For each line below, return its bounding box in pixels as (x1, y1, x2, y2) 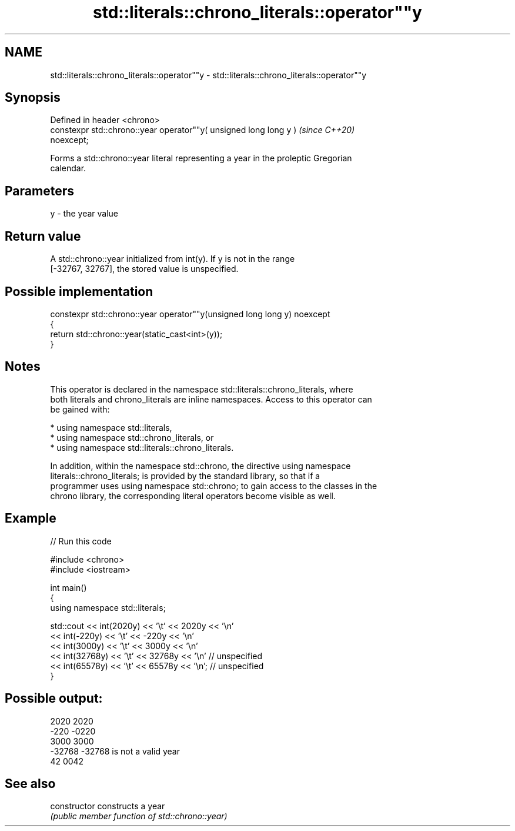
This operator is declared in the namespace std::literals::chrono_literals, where (50, 384, 353, 394)
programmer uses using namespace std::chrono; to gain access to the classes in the (50, 480, 377, 491)
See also (5, 776, 56, 791)
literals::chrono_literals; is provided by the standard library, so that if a (50, 470, 320, 481)
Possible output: (5, 691, 103, 706)
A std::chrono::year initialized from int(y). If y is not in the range (50, 254, 295, 264)
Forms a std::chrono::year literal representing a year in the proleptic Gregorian (50, 153, 352, 164)
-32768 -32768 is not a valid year (50, 746, 180, 756)
